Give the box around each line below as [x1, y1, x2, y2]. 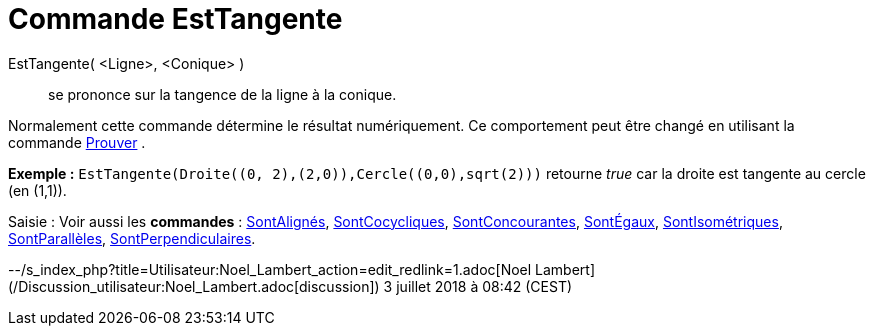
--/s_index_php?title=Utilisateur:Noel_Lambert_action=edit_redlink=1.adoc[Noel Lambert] [8, 260, 596, 278]
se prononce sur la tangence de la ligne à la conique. [48, 85, 397, 103]
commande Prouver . [8, 133, 146, 151]
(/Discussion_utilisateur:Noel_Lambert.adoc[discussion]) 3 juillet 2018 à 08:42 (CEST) [8, 277, 573, 295]
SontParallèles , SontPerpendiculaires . [8, 229, 256, 247]
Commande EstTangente [8, 2, 343, 36]
